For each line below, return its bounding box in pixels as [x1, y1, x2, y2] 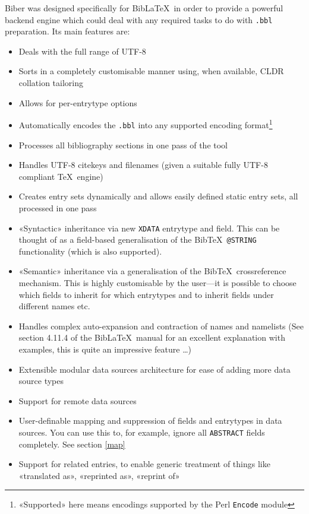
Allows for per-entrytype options [18, 96, 137, 109]
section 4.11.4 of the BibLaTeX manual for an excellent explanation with [18, 331, 285, 344]
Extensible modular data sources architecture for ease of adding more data [18, 363, 291, 375]
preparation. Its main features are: [5, 25, 130, 37]
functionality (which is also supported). [18, 245, 162, 257]
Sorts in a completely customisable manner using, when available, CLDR [18, 65, 284, 77]
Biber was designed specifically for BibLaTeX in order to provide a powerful [5, 2, 283, 14]
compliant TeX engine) [18, 170, 103, 182]
